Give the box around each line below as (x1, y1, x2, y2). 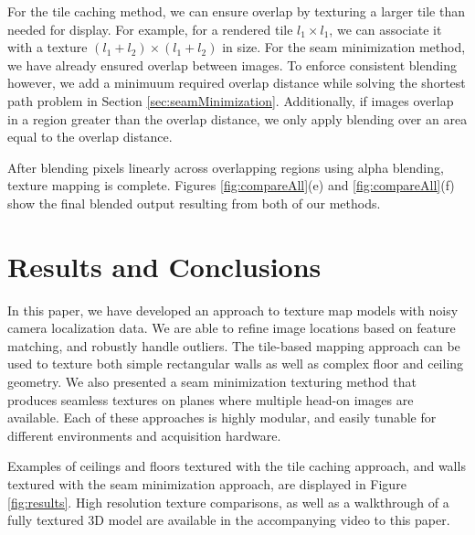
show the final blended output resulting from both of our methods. (7, 193, 381, 212)
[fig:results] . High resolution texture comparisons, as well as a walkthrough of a (7, 492, 449, 511)
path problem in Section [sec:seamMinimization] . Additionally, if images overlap (7, 91, 454, 110)
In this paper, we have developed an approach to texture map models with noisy (7, 300, 459, 319)
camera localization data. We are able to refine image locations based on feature (7, 318, 456, 337)
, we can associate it (329, 19, 442, 38)
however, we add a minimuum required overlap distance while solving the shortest (7, 73, 466, 92)
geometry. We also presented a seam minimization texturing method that (7, 372, 417, 391)
